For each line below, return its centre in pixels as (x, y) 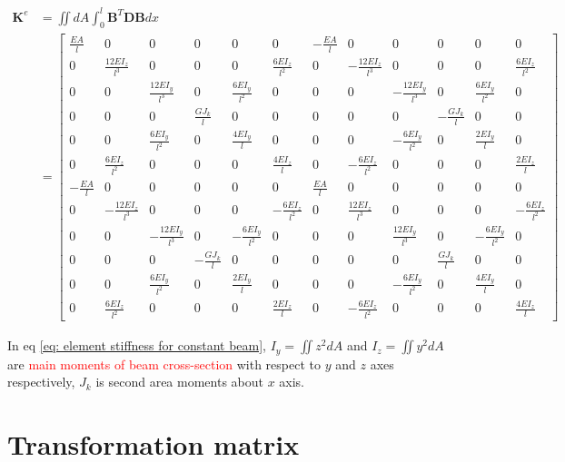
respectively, (41, 382)
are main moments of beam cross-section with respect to (164, 364)
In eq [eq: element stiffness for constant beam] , (137, 345)
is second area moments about (179, 382)
